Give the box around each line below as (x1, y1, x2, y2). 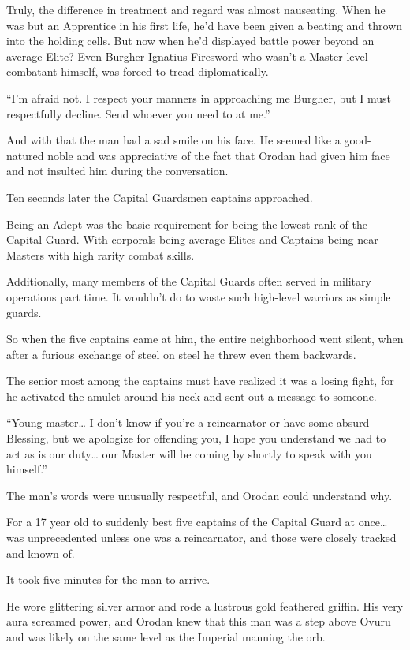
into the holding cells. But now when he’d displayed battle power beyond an (6, 32, 375, 49)
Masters (6, 246, 45, 263)
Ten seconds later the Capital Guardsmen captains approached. (6, 189, 313, 205)
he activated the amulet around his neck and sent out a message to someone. (6, 387, 377, 404)
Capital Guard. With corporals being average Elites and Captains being (6, 231, 354, 248)
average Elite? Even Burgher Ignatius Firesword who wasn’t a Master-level (6, 47, 368, 64)
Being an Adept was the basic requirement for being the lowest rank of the (6, 215, 367, 232)
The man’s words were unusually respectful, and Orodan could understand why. (6, 487, 393, 503)
